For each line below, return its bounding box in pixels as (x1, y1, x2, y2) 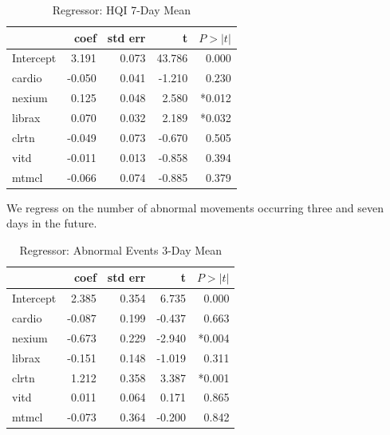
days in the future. (6, 215, 97, 231)
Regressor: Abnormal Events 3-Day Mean (19, 241, 223, 258)
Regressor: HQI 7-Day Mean (52, 2, 191, 18)
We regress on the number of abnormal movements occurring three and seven (6, 199, 384, 216)
